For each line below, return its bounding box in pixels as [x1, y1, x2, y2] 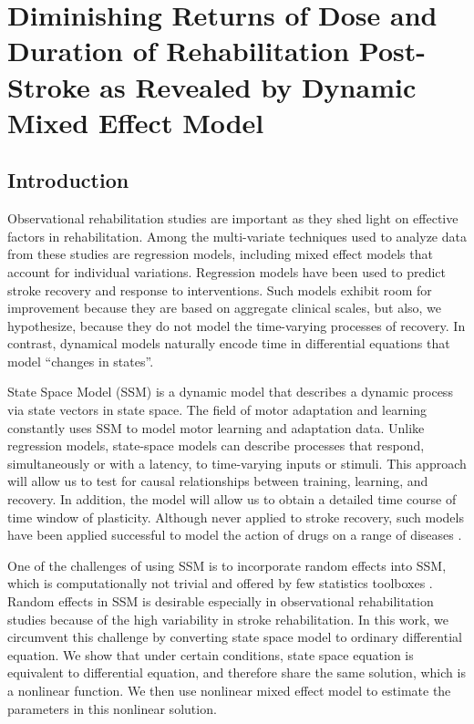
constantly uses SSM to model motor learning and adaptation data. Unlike [7, 418, 425, 437]
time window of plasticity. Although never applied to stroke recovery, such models [7, 507, 464, 526]
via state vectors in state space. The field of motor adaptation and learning [7, 400, 428, 419]
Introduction [7, 166, 129, 194]
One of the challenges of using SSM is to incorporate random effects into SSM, [7, 555, 447, 574]
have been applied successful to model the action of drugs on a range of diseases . [7, 525, 462, 544]
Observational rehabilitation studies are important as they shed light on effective [7, 209, 459, 228]
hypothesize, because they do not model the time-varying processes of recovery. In [7, 315, 466, 335]
